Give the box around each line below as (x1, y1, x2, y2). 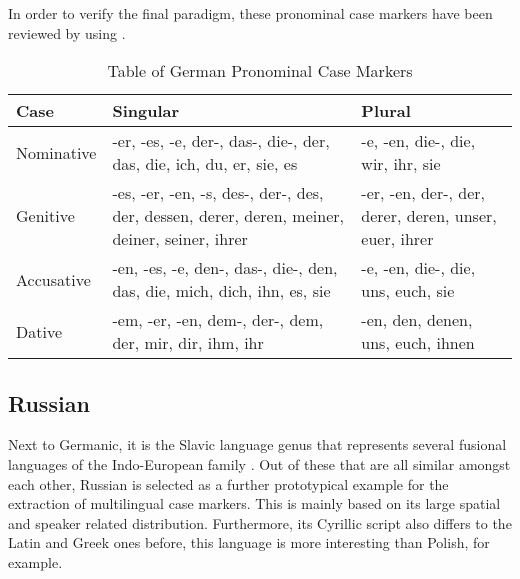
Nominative (16, 140, 97, 164)
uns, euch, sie (361, 279, 455, 303)
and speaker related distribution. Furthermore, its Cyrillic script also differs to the (8, 512, 512, 533)
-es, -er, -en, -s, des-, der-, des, (112, 181, 324, 205)
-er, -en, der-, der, (361, 181, 486, 205)
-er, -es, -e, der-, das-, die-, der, (112, 129, 330, 153)
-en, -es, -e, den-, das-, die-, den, (112, 256, 338, 280)
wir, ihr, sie (361, 152, 441, 176)
